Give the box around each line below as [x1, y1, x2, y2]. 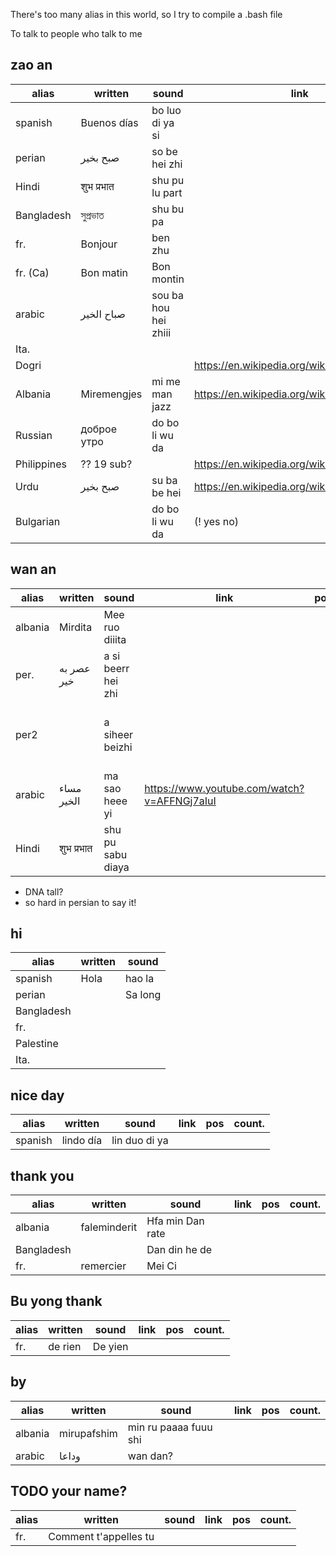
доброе [80, 422, 117, 436]
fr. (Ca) [15, 265, 50, 279]
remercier [80, 1259, 127, 1273]
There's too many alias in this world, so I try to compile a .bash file [10, 9, 283, 20]
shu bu [151, 202, 185, 216]
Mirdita [59, 620, 93, 634]
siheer [103, 727, 133, 741]
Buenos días [80, 115, 139, 129]
